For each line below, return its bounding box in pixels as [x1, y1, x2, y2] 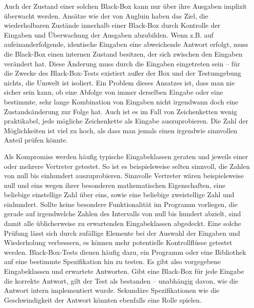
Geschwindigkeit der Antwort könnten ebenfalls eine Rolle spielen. [4, 294, 202, 305]
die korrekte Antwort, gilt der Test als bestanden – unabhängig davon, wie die [4, 275, 238, 286]
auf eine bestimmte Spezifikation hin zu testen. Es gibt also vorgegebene [4, 256, 221, 267]
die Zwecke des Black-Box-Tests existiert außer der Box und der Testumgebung [4, 68, 241, 78]
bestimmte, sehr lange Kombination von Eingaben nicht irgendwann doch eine [4, 96, 238, 106]
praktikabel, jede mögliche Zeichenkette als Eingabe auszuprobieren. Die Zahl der [4, 116, 249, 126]
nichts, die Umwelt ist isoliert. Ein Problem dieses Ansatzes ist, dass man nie [4, 77, 235, 87]
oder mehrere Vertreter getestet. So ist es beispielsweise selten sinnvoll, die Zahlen [4, 161, 250, 171]
